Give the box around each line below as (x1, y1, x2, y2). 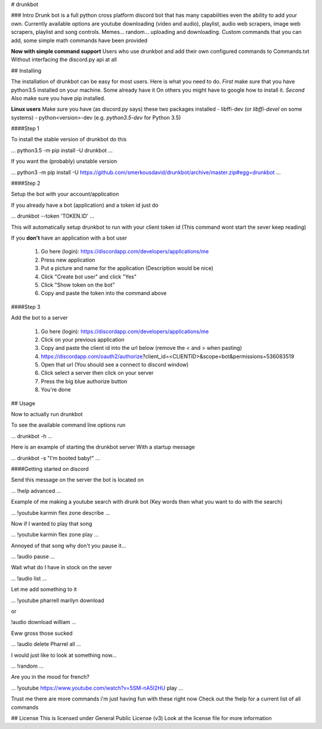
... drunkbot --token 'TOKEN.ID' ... (11, 212, 95, 220)
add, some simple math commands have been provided (11, 36, 148, 44)
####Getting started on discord (11, 465, 89, 472)
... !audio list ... (11, 575, 47, 582)
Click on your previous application (41, 336, 125, 343)
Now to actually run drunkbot (11, 411, 83, 418)
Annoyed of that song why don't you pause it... (11, 542, 126, 549)
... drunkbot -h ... (11, 432, 53, 439)
